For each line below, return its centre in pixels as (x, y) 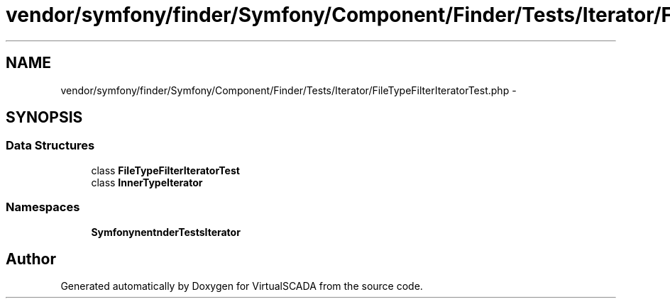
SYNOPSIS (44, 118)
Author (31, 259)
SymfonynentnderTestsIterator (166, 232)
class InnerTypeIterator (147, 182)
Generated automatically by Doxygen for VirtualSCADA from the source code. (242, 286)
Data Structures (50, 146)
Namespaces (43, 207)
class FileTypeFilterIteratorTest (165, 170)
